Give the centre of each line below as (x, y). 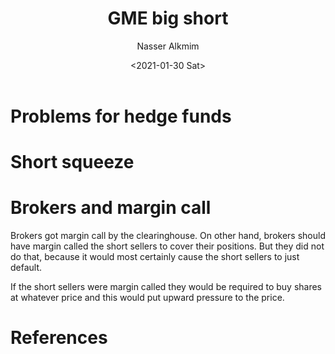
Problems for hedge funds (121, 116)
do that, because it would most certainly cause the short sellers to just (155, 257)
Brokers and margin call (111, 208)
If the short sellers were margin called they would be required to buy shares (166, 287)
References (59, 338)
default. (26, 268)
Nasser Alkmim (168, 46)
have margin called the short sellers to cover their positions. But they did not (167, 246)
